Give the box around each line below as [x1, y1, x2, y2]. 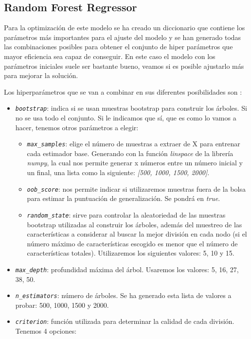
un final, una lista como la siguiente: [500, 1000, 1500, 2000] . [27, 167, 210, 178]
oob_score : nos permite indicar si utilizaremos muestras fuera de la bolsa [27, 183, 246, 194]
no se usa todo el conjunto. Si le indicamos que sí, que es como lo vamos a [15, 113, 236, 123]
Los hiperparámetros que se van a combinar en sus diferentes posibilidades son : [4, 86, 242, 97]
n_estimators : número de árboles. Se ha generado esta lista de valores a [15, 290, 232, 300]
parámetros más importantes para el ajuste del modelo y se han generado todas [4, 32, 241, 42]
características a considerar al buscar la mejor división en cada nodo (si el [27, 229, 247, 239]
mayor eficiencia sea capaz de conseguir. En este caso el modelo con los [4, 51, 215, 61]
